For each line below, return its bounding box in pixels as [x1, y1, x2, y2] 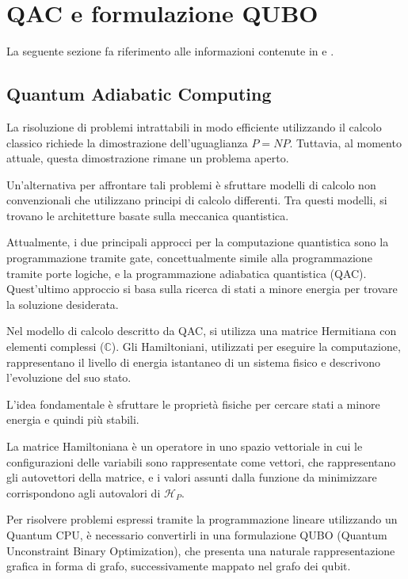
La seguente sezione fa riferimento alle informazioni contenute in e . [6, 43, 334, 59]
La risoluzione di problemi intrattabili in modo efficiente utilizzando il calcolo [6, 118, 382, 135]
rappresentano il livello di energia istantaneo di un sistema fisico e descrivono [6, 353, 380, 370]
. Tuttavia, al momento [289, 134, 402, 150]
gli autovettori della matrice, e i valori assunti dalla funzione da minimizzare [6, 469, 377, 486]
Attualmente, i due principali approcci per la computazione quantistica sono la [6, 234, 389, 250]
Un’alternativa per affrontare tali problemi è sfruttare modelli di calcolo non [6, 176, 376, 192]
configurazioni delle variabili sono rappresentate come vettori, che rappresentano [6, 453, 396, 470]
